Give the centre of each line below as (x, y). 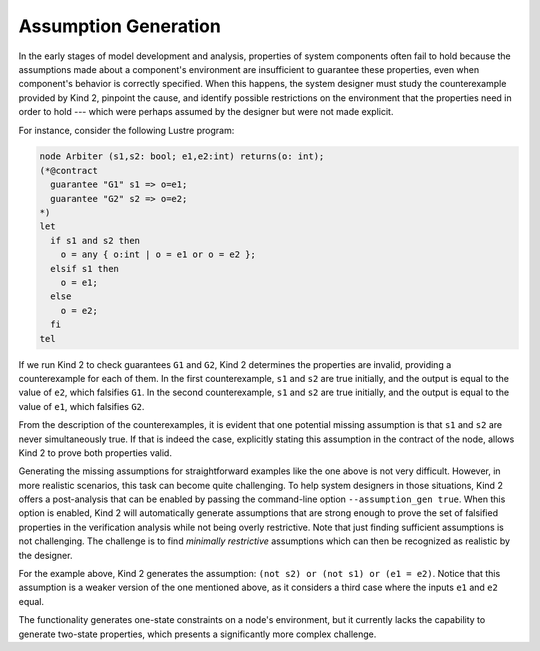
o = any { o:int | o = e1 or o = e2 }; (158, 254)
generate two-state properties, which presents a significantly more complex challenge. (197, 634)
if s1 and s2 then (95, 240)
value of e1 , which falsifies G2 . (81, 406)
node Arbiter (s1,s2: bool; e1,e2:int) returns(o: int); (182, 156)
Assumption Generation (120, 26)
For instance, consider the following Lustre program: (126, 130)
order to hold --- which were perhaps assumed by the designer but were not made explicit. (206, 112)
